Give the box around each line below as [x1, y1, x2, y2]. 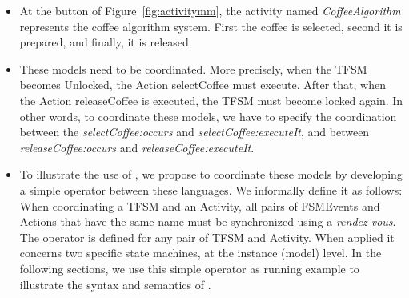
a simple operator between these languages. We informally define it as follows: [19, 181, 403, 198]
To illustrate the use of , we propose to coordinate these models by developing [19, 166, 403, 183]
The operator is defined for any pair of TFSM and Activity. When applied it [19, 228, 395, 245]
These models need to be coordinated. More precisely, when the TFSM [19, 60, 367, 77]
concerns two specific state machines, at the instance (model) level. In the [19, 244, 382, 261]
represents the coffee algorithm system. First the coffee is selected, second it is [19, 18, 403, 34]
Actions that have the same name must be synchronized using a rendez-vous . [19, 213, 396, 230]
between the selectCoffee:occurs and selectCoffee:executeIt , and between [19, 123, 370, 140]
